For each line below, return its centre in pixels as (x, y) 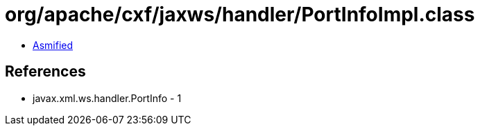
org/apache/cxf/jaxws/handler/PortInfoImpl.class (240, 14)
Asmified (53, 45)
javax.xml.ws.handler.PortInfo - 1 (107, 98)
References (45, 72)
